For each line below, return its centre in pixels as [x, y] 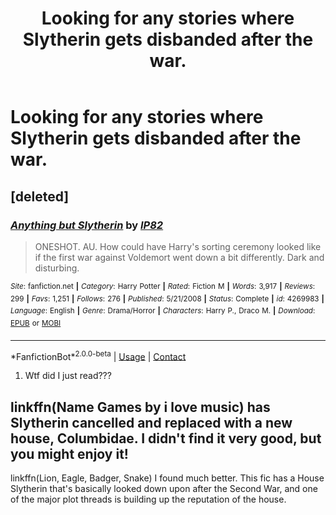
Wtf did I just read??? [68, 376]
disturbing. [57, 268]
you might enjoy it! [69, 453]
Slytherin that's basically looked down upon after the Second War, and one [164, 488]
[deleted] [40, 196]
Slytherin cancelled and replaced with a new [151, 422]
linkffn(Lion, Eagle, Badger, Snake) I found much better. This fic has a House [167, 478]
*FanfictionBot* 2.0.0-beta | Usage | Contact [98, 355]
